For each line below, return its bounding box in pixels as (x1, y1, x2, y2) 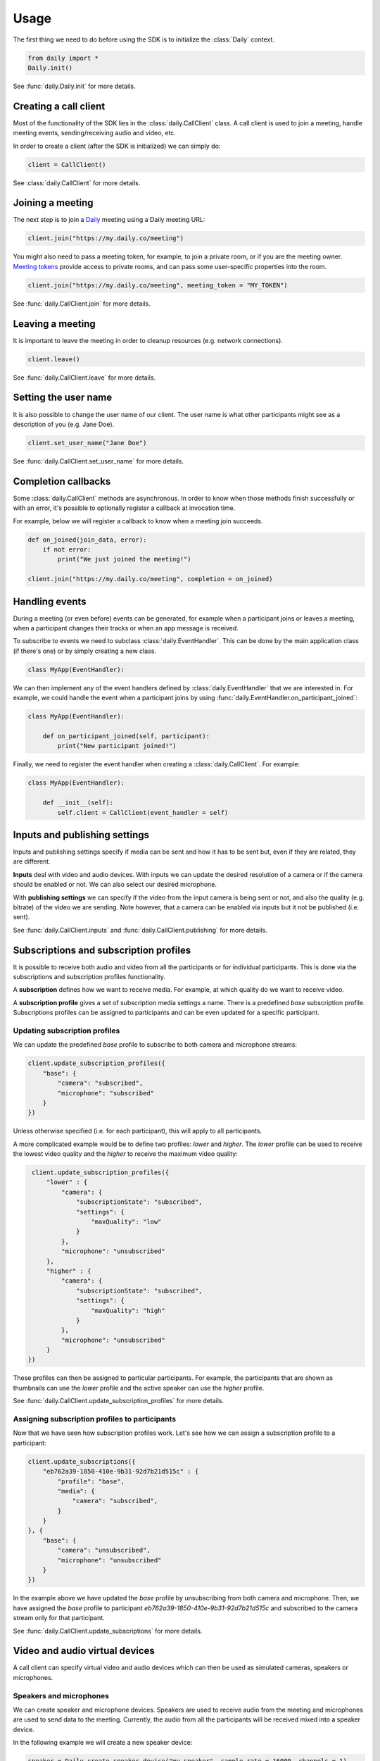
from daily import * (27, 54, 99, 62)
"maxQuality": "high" (90, 1307, 165, 1314)
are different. (13, 857, 51, 866)
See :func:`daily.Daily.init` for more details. (13, 82, 136, 90)
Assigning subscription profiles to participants (13, 1414, 176, 1424)
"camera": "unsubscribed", (57, 1546, 151, 1555)
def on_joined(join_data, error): (27, 535, 147, 544)
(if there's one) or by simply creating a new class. (13, 647, 156, 655)
